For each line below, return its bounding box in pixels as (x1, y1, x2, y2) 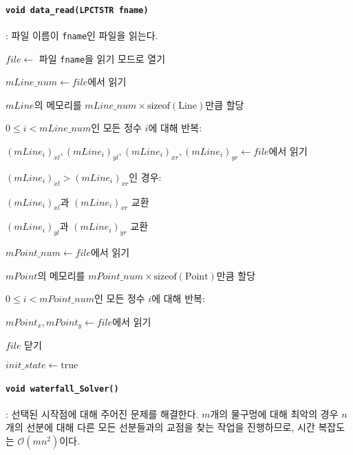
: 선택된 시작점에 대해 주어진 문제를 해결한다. (6, 406, 199, 421)
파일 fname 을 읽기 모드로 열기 (39, 51, 166, 65)
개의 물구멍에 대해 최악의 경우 (210, 406, 339, 421)
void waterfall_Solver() (6, 383, 119, 394)
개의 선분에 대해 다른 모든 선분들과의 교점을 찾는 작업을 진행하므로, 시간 (6, 420, 315, 434)
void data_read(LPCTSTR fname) (6, 5, 149, 15)
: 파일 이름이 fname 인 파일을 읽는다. (6, 28, 158, 42)
